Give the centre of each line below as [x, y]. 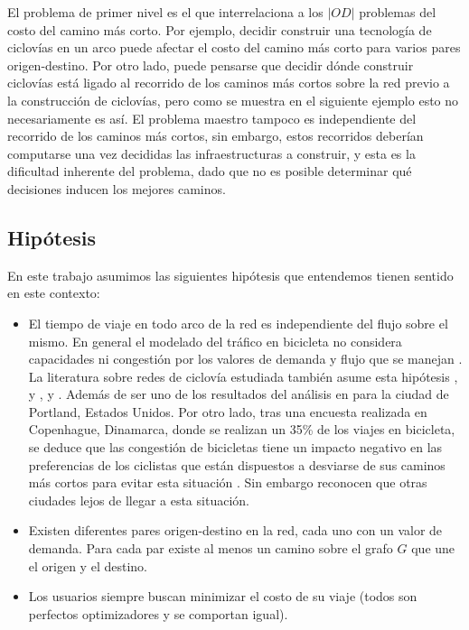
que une [433, 548]
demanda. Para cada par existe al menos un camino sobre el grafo [211, 548]
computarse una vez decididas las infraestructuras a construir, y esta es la [211, 153]
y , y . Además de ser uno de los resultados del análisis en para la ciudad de [239, 394]
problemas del [398, 12]
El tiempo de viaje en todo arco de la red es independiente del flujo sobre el [238, 323]
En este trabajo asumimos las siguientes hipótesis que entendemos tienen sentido [230, 275]
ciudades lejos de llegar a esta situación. [139, 500]
